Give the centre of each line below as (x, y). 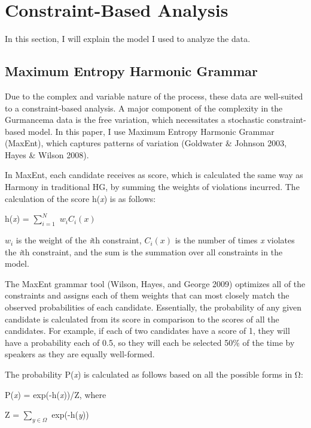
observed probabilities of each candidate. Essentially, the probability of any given (153, 307)
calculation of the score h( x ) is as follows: (80, 198)
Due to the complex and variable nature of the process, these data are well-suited (154, 96)
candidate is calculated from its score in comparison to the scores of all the (142, 319)
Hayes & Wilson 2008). (47, 154)
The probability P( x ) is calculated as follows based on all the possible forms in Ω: (154, 374)
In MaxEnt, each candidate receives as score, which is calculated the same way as (154, 175)
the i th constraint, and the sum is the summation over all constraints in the (144, 251)
